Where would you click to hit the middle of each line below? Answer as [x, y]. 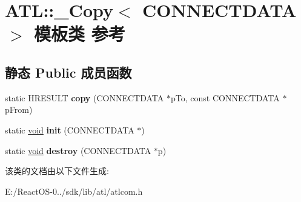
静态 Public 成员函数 [68, 72]
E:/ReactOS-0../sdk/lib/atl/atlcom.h [74, 191]
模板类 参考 [80, 34]
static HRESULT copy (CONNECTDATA [84, 97]
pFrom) [19, 109]
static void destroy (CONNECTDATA [78, 150]
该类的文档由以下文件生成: [57, 171]
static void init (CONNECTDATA [70, 130]
